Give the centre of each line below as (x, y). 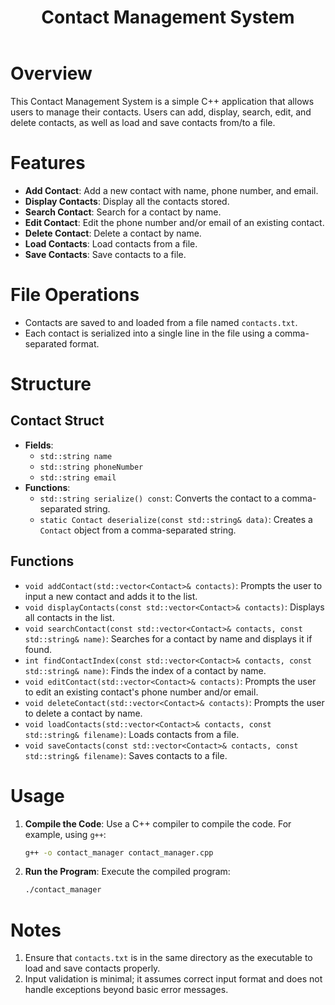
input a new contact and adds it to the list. (111, 596)
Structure (51, 384)
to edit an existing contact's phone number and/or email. (141, 692)
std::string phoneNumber (91, 467)
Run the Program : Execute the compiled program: (127, 872)
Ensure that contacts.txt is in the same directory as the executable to (168, 958)
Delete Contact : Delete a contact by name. (113, 233)
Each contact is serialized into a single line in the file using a (148, 333)
